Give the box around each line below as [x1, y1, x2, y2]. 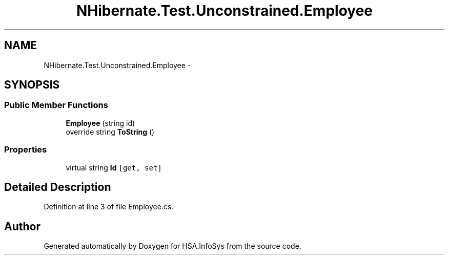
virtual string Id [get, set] [66, 163, 162, 172]
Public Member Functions [4, 100, 108, 111]
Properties [4, 144, 47, 155]
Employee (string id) [66, 118, 135, 127]
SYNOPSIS [4, 78, 60, 92]
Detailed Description [4, 180, 111, 193]
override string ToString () [66, 127, 155, 136]
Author [4, 220, 40, 233]
